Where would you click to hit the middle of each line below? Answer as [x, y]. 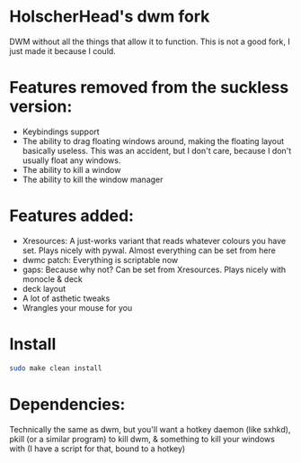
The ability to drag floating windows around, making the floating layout [153, 141]
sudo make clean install [56, 368]
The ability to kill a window [71, 169]
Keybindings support [61, 132]
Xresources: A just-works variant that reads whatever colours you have [154, 241]
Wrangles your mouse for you [77, 307]
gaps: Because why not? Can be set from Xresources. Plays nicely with [154, 269]
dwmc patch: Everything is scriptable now [100, 259]
